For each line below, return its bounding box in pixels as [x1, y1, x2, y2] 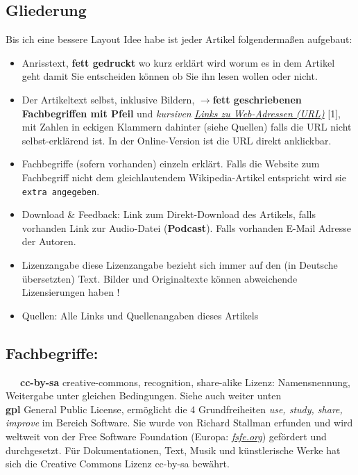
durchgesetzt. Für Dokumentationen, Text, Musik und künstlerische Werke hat [6, 442, 341, 457]
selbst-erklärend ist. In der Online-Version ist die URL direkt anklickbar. [22, 133, 332, 147]
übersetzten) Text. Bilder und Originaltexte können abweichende [22, 271, 298, 285]
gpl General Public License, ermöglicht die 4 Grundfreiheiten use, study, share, [6, 401, 343, 416]
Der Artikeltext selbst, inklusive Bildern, [22, 92, 195, 106]
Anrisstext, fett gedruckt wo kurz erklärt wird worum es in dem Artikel [22, 55, 335, 69]
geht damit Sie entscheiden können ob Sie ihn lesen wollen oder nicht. [22, 69, 318, 83]
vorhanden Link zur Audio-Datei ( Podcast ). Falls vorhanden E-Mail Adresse [22, 220, 351, 235]
